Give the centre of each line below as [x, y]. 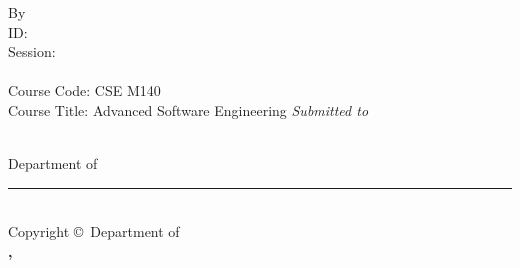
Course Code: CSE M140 [84, 90]
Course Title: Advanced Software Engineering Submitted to [188, 109]
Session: [32, 51]
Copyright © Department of [94, 231]
